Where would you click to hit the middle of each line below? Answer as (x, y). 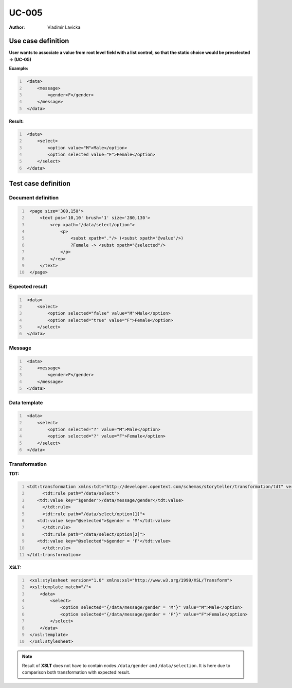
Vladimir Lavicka (64, 27)
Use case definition (39, 41)
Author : (17, 27)
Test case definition (40, 184)
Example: (19, 69)
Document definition (34, 198)
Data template (26, 402)
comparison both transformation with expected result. (76, 672)
